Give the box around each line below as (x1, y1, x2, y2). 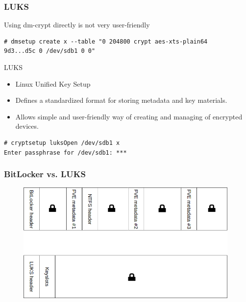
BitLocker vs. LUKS (4, 168, 86, 180)
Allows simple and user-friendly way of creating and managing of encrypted (15, 111, 243, 121)
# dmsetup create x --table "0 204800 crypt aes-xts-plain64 (4, 38, 208, 45)
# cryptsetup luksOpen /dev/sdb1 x (4, 139, 120, 146)
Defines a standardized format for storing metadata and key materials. (15, 95, 227, 105)
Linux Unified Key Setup (15, 78, 91, 89)
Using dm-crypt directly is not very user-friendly (4, 20, 150, 30)
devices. (15, 121, 39, 131)
